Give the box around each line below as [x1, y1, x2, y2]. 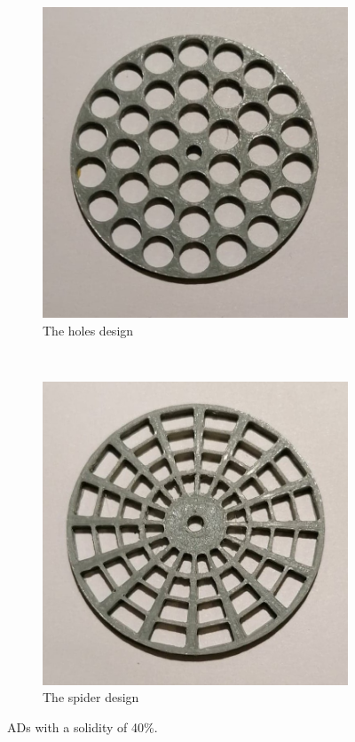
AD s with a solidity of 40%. [7, 717, 158, 736]
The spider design [43, 688, 139, 706]
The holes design [43, 320, 134, 339]
